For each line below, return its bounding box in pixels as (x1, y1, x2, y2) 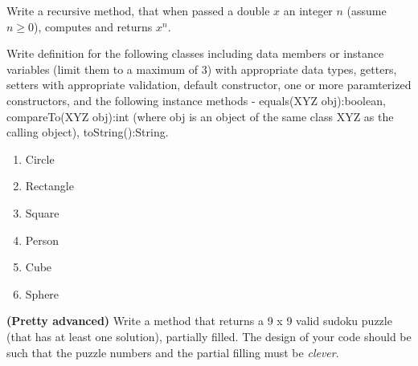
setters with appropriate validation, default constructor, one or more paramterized (6, 76, 412, 93)
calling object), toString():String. (6, 124, 169, 140)
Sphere (25, 285, 59, 302)
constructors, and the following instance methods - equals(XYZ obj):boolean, (6, 91, 386, 108)
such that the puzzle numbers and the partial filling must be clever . (6, 344, 339, 360)
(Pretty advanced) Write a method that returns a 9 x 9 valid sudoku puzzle (6, 312, 392, 329)
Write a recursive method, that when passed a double (6, 2, 270, 18)
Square (25, 204, 59, 221)
